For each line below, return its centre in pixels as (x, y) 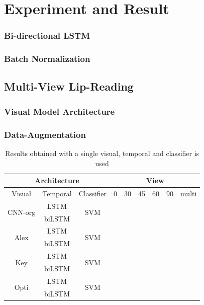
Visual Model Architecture (60, 111)
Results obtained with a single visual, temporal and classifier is (102, 153)
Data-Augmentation (45, 134)
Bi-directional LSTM (47, 35)
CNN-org (22, 212)
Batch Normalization (47, 59)
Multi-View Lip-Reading (69, 86)
